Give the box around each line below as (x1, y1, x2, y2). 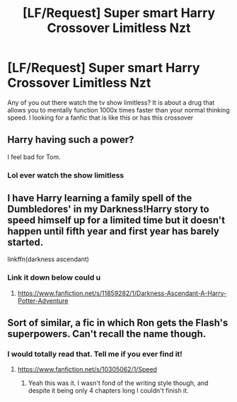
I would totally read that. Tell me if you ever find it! (7, 349, 183, 359)
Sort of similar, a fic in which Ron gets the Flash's (7, 317, 229, 329)
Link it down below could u (7, 272, 101, 282)
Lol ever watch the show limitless (7, 170, 125, 180)
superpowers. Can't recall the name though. (7, 328, 207, 340)
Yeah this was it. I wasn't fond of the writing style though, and (28, 379, 209, 387)
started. (7, 236, 44, 248)
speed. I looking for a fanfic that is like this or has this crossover (7, 113, 194, 122)
